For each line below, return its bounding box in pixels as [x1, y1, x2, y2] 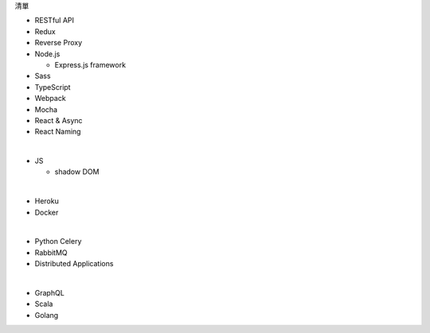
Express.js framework [54, 60, 127, 69]
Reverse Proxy [34, 38, 83, 48]
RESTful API [34, 16, 75, 25]
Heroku [34, 196, 59, 206]
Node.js [34, 48, 61, 59]
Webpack [34, 94, 67, 103]
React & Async [34, 115, 83, 125]
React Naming [34, 127, 81, 137]
